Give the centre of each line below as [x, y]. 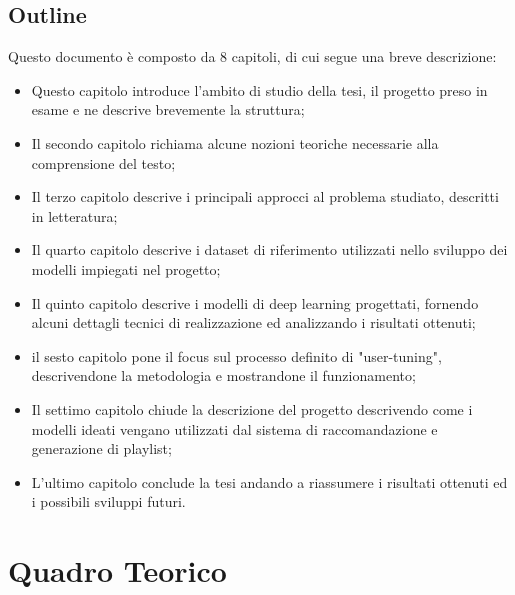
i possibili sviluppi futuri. [108, 501]
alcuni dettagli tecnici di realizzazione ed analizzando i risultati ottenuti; [253, 322]
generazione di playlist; [101, 448]
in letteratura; [74, 215]
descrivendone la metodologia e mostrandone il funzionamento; [223, 375]
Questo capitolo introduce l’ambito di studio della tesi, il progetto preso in [259, 89]
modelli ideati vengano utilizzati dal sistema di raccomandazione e [234, 428]
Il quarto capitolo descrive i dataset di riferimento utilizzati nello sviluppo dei [269, 249]
